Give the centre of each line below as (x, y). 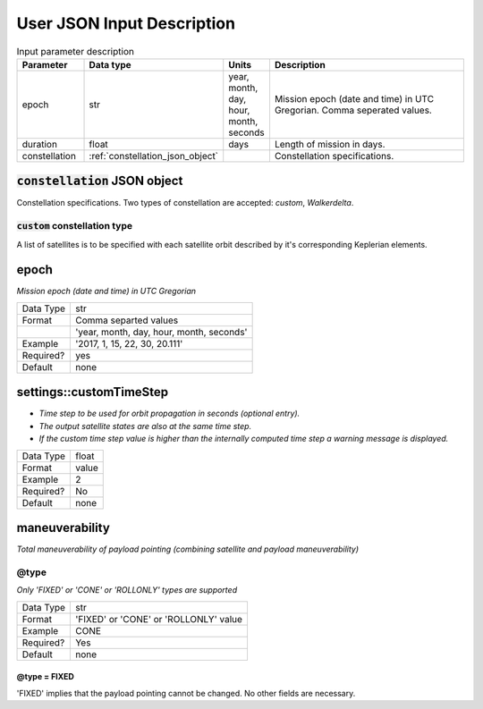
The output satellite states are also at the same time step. (145, 426)
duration (40, 144)
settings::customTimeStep (93, 392)
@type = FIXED (46, 677)
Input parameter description (75, 51)
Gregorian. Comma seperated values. (353, 110)
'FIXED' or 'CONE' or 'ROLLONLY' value (159, 619)
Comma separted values (127, 320)
